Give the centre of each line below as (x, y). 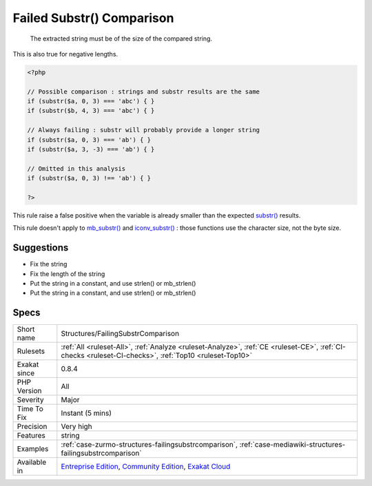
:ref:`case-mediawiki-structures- (292, 445)
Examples (33, 449)
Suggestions (41, 248)
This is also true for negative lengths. (65, 54)
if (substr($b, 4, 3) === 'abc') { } (91, 111)
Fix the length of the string (68, 274)
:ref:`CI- (333, 347)
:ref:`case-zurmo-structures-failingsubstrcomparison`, (149, 445)
